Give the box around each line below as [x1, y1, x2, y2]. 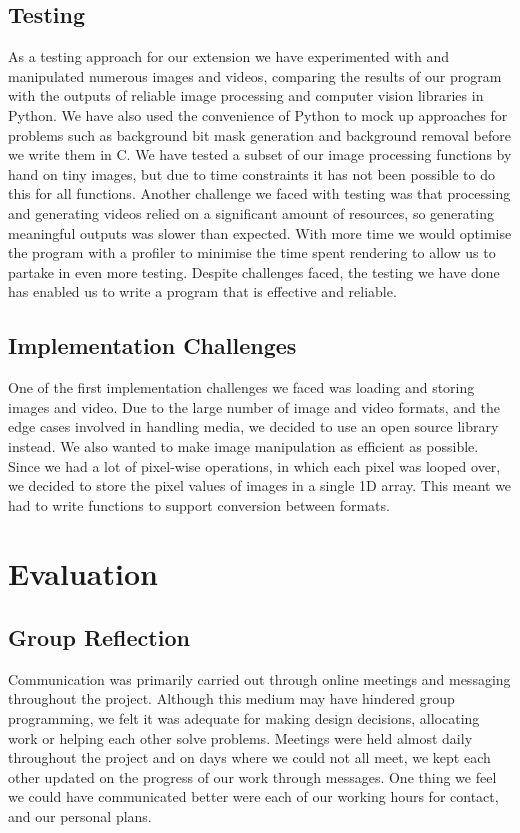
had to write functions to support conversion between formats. [8, 494, 390, 515]
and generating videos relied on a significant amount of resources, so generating [8, 202, 494, 223]
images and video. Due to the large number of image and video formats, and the [8, 396, 501, 417]
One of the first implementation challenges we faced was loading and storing [8, 377, 475, 398]
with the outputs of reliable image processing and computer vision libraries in [8, 85, 484, 106]
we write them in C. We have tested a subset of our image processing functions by [8, 144, 512, 165]
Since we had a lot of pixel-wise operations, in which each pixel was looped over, [8, 455, 501, 476]
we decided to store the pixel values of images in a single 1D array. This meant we [8, 475, 512, 496]
